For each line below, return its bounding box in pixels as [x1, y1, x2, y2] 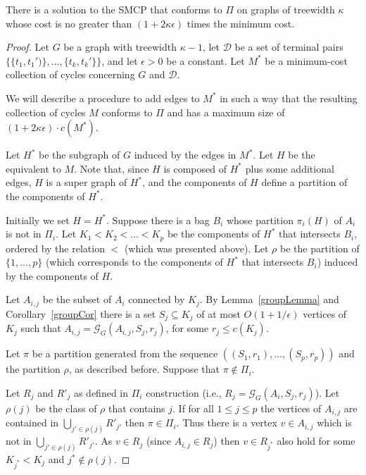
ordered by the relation [6, 240, 105, 255]
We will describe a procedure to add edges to [6, 90, 200, 105]
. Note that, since [74, 161, 149, 175]
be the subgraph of [39, 147, 120, 162]
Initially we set [6, 212, 70, 227]
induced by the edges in [134, 147, 236, 162]
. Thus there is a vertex [176, 415, 277, 430]
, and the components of [142, 175, 247, 190]
